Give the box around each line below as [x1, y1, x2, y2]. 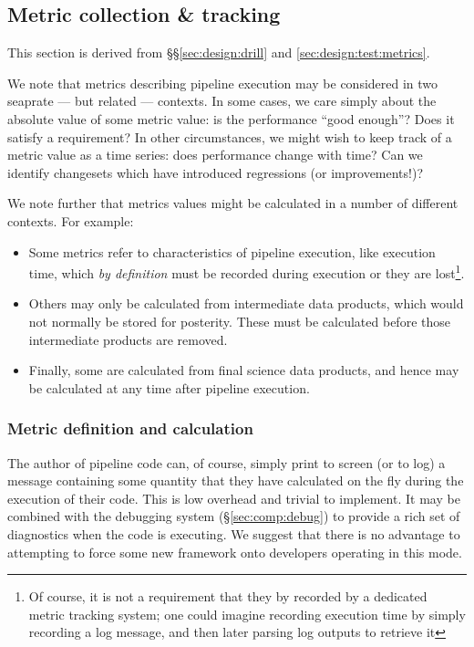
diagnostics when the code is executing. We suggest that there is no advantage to [7, 524, 460, 543]
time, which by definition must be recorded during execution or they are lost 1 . [28, 261, 465, 282]
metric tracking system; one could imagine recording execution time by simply [28, 604, 466, 623]
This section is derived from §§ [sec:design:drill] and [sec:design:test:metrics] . [7, 43, 430, 62]
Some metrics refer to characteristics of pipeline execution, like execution [28, 242, 436, 261]
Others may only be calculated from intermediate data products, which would [28, 294, 464, 313]
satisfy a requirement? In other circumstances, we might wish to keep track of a [7, 127, 452, 146]
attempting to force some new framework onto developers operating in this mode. [7, 542, 462, 561]
